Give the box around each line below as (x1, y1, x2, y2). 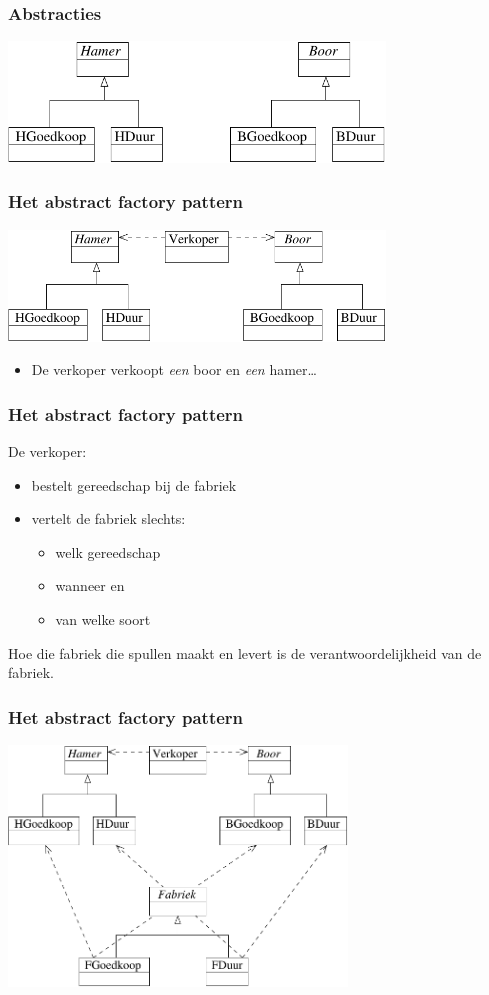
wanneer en (55, 575, 125, 596)
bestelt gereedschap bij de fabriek (31, 474, 237, 495)
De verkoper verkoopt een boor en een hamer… (31, 359, 317, 380)
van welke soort (55, 608, 151, 629)
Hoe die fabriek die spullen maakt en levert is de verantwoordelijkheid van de (8, 642, 482, 663)
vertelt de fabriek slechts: (31, 508, 186, 529)
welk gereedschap (55, 541, 161, 562)
